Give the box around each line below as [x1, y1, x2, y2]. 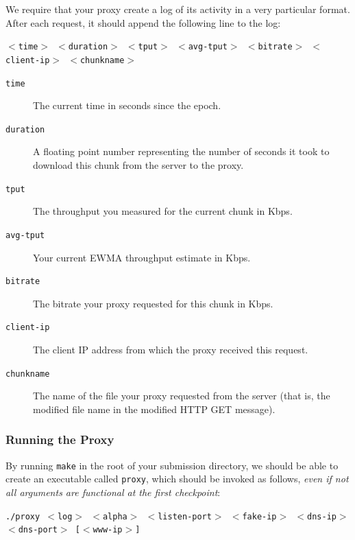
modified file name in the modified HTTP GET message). [33, 401, 276, 416]
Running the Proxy [5, 431, 114, 448]
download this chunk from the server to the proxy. [33, 158, 244, 172]
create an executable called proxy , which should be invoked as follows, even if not [5, 471, 349, 486]
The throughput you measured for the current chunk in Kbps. [33, 204, 293, 218]
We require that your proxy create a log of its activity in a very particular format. [5, 2, 350, 16]
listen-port [158, 511, 212, 521]
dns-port [18, 525, 58, 535]
